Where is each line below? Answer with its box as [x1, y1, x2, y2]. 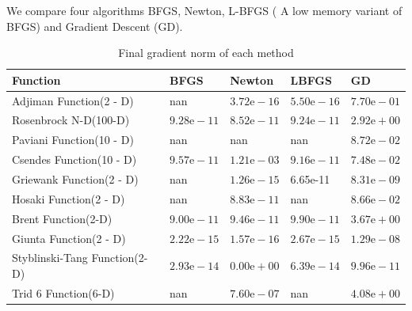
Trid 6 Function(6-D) [12, 284, 115, 301]
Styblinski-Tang [12, 249, 88, 266]
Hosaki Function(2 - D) [12, 190, 125, 207]
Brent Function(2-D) [12, 210, 113, 226]
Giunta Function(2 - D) [12, 229, 126, 246]
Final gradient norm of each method [118, 44, 294, 61]
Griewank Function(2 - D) [12, 171, 139, 187]
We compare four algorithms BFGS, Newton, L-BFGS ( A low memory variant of [6, 2, 402, 18]
